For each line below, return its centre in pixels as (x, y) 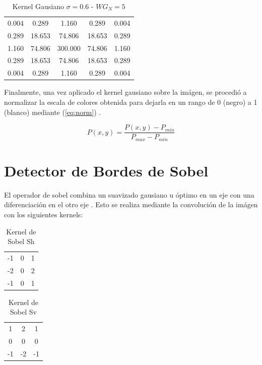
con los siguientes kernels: (44, 214)
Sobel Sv (23, 312)
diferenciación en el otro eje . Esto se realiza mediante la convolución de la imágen (131, 204)
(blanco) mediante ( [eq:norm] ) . (53, 112)
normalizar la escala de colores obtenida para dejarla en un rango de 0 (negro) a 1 (131, 102)
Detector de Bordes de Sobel (106, 170)
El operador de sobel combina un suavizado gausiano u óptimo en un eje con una (129, 194)
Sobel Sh (21, 241)
